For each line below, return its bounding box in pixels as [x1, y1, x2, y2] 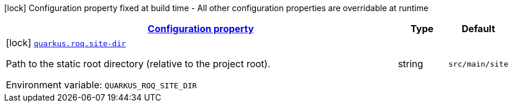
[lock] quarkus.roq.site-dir [6, 37, 126, 49]
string [398, 58, 424, 70]
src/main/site [448, 59, 508, 68]
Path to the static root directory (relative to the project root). [6, 58, 271, 70]
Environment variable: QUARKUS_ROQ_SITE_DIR [6, 79, 197, 91]
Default [461, 23, 495, 34]
